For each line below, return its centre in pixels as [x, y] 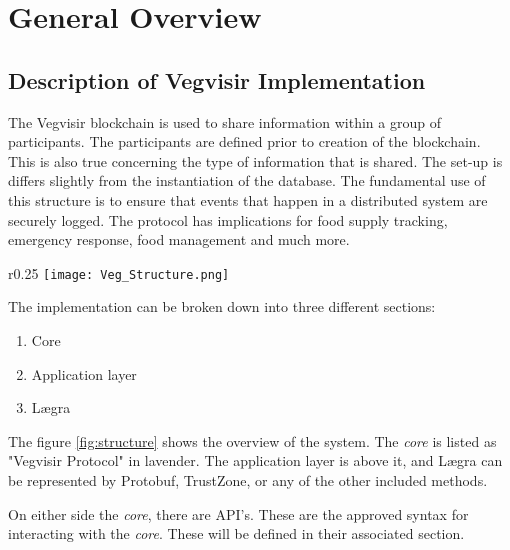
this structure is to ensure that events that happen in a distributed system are [248, 199]
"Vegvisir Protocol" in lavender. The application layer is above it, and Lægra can [255, 460]
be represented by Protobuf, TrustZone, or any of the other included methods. [248, 479]
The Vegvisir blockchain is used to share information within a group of [224, 121]
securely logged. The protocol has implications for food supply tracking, [228, 219]
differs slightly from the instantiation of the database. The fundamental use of [247, 180]
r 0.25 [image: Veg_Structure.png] [119, 272]
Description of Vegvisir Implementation [217, 79]
